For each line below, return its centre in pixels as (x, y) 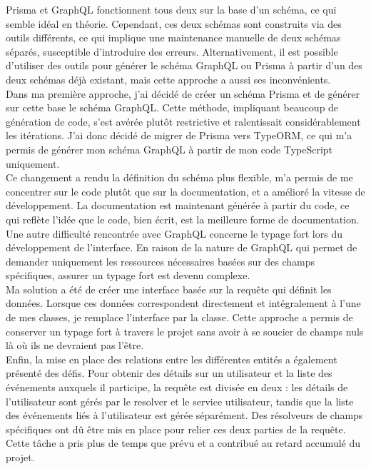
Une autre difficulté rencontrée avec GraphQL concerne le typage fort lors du (174, 233)
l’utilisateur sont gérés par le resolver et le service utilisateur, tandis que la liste (180, 401)
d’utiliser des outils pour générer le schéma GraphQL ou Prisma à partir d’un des (184, 65)
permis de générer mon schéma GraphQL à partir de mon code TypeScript (169, 149)
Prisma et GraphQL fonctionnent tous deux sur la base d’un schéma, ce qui (171, 9)
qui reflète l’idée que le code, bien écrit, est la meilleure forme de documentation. (183, 219)
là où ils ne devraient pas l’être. (75, 345)
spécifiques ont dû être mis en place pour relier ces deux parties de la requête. (176, 429)
